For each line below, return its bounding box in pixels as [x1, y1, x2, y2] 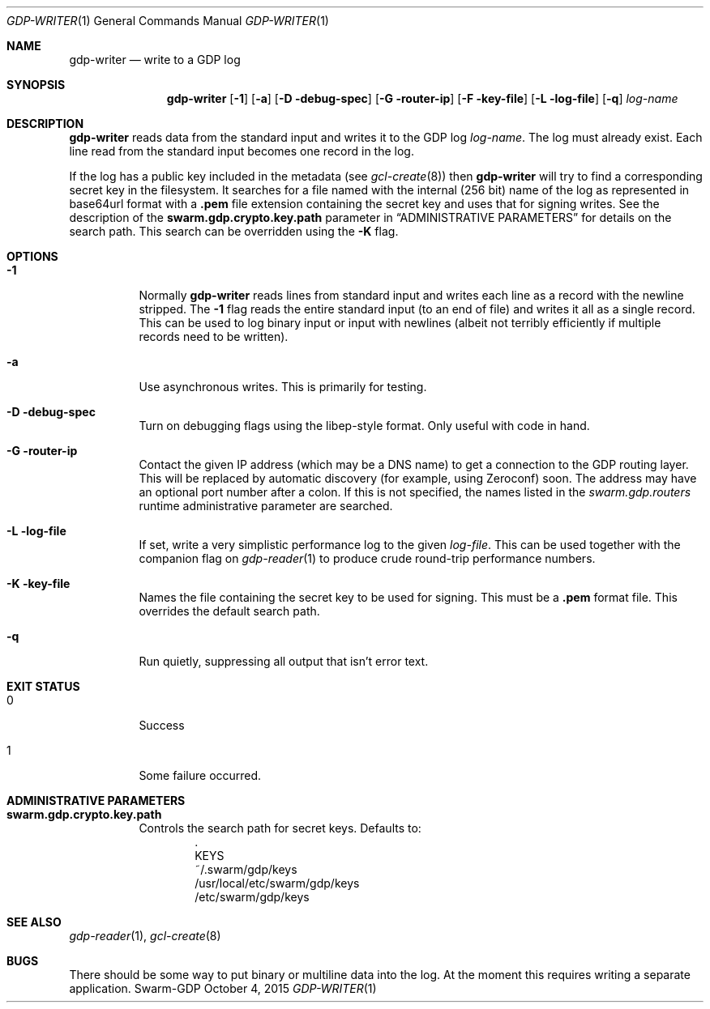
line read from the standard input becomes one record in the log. [69, 144, 414, 158]
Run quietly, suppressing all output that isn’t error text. [139, 654, 429, 668]
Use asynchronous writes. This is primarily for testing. [139, 380, 427, 394]
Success [139, 718, 185, 732]
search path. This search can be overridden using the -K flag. [69, 224, 399, 238]
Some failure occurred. [139, 768, 262, 782]
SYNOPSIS [6, 78, 66, 92]
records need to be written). [139, 330, 289, 343]
